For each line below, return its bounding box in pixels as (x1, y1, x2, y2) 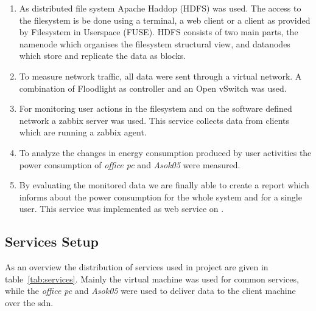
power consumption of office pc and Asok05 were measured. (19, 158, 241, 171)
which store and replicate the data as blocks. (19, 49, 186, 62)
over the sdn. (5, 296, 54, 309)
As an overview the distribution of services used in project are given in (5, 261, 269, 273)
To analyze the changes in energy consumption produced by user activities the (19, 146, 312, 159)
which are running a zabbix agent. (19, 126, 147, 138)
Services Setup (5, 232, 99, 251)
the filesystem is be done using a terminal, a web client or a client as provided (19, 13, 311, 26)
